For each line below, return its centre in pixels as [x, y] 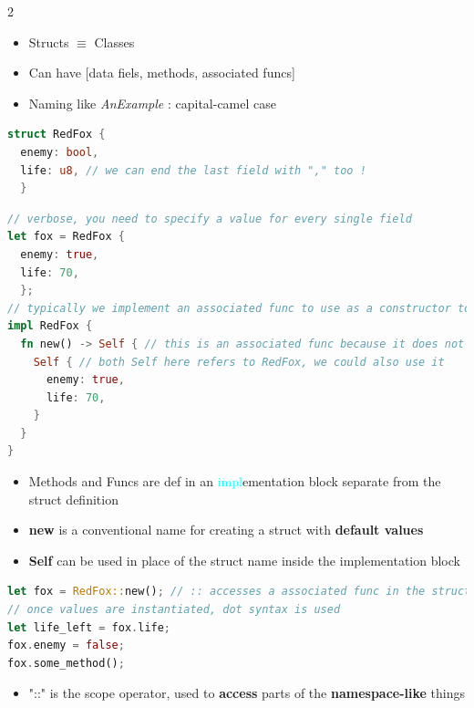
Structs [49, 42]
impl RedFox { [50, 326]
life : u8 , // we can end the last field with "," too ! [193, 170]
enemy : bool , [60, 152]
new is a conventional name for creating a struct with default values [226, 530]
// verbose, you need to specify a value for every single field [210, 219]
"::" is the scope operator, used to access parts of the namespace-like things [247, 693]
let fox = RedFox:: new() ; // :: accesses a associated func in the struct [239, 592]
